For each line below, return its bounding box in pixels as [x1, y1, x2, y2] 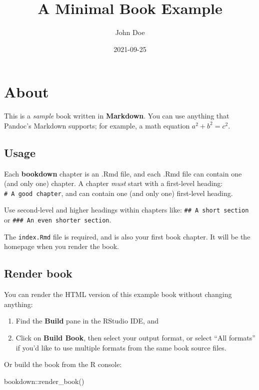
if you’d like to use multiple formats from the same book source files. [15, 342, 226, 352]
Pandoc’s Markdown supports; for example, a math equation [4, 120, 190, 130]
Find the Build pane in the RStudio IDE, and [15, 315, 159, 326]
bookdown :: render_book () [4, 375, 84, 386]
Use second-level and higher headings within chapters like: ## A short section [4, 204, 249, 215]
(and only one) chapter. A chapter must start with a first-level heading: [4, 178, 223, 188]
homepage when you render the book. [4, 241, 119, 251]
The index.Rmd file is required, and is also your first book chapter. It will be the [4, 231, 250, 241]
